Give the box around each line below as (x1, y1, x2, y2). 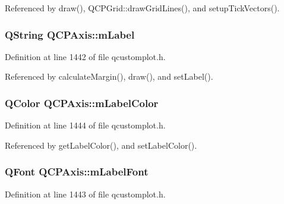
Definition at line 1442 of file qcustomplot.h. (5, 50, 166, 62)
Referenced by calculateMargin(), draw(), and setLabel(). (5, 70, 213, 83)
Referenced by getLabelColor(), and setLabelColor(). (5, 139, 197, 151)
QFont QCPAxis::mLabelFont (5, 164, 149, 179)
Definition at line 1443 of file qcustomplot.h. (5, 187, 166, 200)
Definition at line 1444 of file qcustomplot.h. (5, 119, 166, 131)
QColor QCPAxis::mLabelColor (5, 95, 159, 110)
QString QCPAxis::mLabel (5, 27, 135, 42)
